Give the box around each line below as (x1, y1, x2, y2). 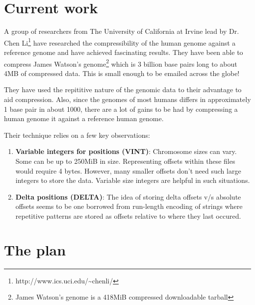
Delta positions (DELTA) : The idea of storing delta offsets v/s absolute (15, 191, 241, 202)
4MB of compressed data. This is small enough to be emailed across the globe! (4, 68, 240, 78)
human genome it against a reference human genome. (4, 113, 164, 124)
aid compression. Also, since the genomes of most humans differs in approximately (4, 94, 251, 104)
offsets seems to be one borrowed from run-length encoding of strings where (15, 201, 243, 211)
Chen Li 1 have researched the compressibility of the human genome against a (4, 36, 236, 48)
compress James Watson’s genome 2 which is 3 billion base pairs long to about (4, 57, 237, 69)
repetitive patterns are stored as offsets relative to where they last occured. (15, 210, 241, 221)
